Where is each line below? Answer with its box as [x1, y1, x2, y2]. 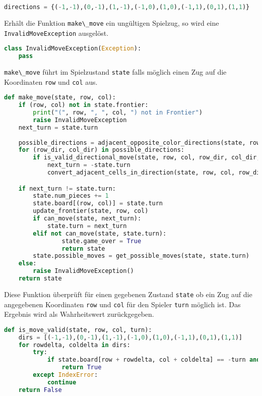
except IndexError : [33, 371, 98, 379]
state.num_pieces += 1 [33, 192, 109, 200]
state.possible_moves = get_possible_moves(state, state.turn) [33, 252, 249, 260]
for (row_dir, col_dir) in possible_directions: [18, 146, 184, 154]
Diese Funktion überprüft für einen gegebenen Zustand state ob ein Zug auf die [4, 289, 252, 299]
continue [47, 378, 77, 386]
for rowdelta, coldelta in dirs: [18, 341, 130, 349]
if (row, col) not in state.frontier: [18, 101, 149, 109]
